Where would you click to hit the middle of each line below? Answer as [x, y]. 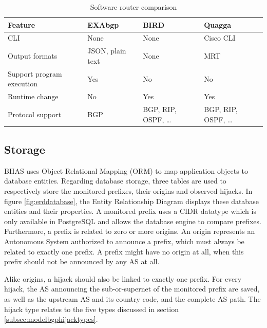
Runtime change [33, 96]
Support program [35, 73]
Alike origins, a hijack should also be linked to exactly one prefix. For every [123, 278]
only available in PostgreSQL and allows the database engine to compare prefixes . [133, 221]
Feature [22, 24]
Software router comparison [133, 7]
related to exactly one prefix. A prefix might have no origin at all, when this [124, 251]
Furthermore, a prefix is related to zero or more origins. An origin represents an [130, 231]
